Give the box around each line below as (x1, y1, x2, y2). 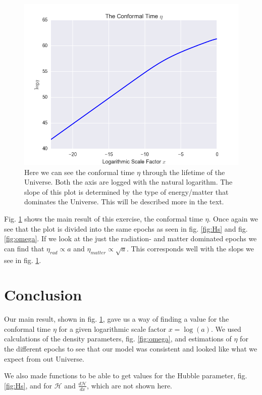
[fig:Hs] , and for (4, 380, 53, 390)
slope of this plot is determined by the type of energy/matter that (24, 186, 229, 197)
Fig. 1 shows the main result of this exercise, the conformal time (4, 213, 203, 224)
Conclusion (4, 284, 82, 305)
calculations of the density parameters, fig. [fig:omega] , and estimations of (4, 333, 232, 344)
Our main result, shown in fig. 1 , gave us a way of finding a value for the (4, 314, 229, 324)
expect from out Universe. (4, 353, 84, 364)
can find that (4, 243, 44, 253)
